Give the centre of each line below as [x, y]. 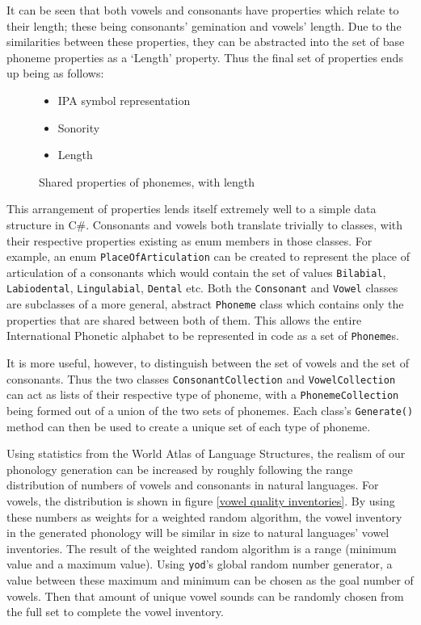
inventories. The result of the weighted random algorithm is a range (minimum [202, 548]
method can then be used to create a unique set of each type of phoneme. [189, 426]
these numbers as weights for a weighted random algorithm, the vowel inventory [204, 516]
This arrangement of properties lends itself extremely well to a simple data [192, 209]
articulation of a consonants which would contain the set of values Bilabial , [196, 272]
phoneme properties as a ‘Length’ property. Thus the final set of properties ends [205, 57]
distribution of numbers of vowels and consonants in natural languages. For [193, 485]
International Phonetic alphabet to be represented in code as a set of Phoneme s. [203, 336]
